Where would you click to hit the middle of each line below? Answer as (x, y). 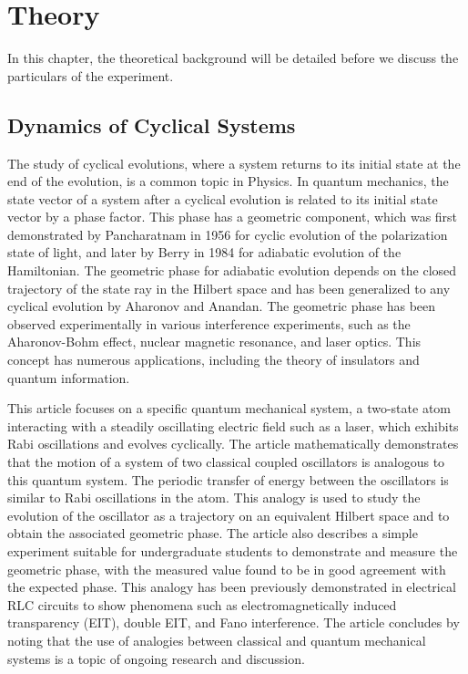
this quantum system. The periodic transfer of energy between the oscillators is (228, 479)
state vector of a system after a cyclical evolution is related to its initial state (223, 198)
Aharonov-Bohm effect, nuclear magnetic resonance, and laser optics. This (214, 342)
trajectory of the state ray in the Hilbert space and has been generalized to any (229, 288)
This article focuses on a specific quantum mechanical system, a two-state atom (229, 408)
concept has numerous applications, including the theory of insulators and (214, 360)
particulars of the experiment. (91, 75)
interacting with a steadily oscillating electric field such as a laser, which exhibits (233, 425)
